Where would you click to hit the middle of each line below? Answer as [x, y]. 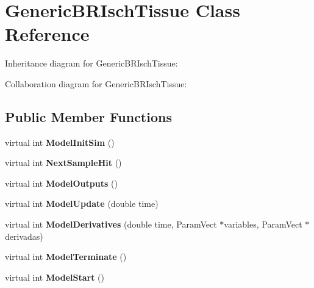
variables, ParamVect [263, 224]
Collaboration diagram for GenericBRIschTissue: [96, 83]
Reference [47, 34]
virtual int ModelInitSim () [60, 142]
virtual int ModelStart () [55, 277]
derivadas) [24, 236]
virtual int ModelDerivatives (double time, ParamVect [111, 224]
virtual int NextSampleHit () [63, 163]
